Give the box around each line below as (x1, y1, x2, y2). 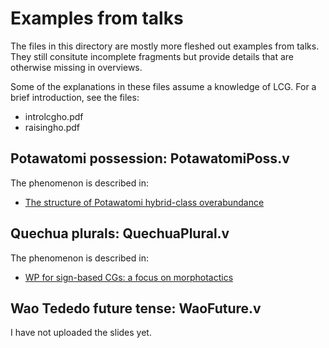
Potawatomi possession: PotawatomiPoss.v (10, 150, 290, 167)
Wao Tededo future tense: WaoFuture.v (10, 300, 262, 317)
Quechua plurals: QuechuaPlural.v (10, 225, 230, 242)
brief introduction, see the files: (10, 91, 140, 103)
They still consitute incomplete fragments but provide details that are (10, 50, 294, 62)
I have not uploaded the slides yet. (10, 327, 152, 339)
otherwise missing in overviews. (10, 61, 143, 73)
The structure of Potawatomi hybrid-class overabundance (24, 196, 265, 208)
